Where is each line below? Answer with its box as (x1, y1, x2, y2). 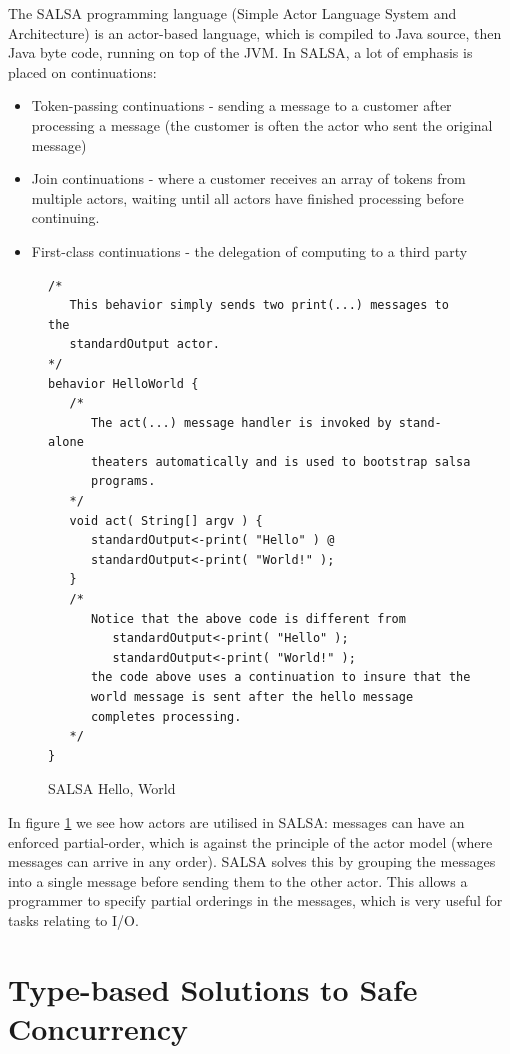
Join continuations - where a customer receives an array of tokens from (31, 168, 466, 189)
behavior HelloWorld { (48, 376, 199, 391)
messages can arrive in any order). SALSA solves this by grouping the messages (8, 851, 496, 872)
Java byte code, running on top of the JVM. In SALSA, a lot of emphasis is (8, 42, 473, 63)
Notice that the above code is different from (90, 611, 406, 626)
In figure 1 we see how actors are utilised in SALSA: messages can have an (8, 811, 465, 832)
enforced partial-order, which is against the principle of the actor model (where (8, 831, 493, 852)
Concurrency (8, 1007, 188, 1048)
